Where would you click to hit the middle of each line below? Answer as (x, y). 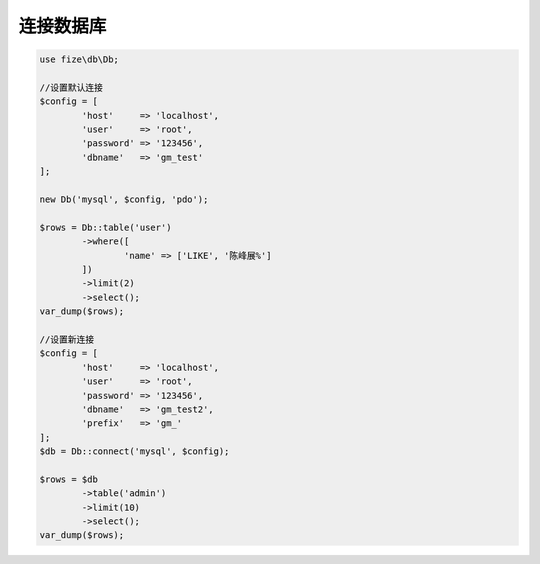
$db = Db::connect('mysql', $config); (134, 451)
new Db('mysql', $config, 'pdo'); (124, 199)
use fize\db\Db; (79, 59)
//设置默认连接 (71, 87)
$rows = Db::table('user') (105, 227)
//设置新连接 (67, 339)
